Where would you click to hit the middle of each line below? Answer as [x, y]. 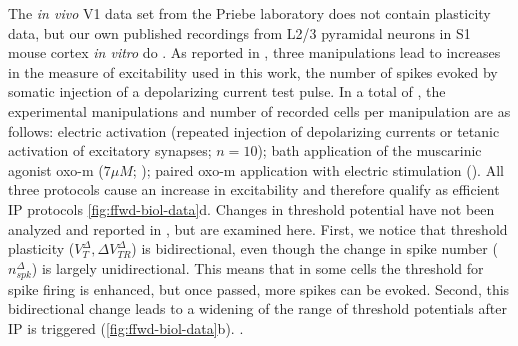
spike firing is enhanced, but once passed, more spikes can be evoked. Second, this [259, 288]
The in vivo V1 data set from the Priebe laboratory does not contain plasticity [249, 13]
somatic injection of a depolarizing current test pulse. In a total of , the [227, 91]
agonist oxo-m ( [56, 169]
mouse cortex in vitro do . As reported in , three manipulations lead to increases [254, 52]
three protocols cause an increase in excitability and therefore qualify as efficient [254, 189]
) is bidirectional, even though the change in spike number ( [314, 248]
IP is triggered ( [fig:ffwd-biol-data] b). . [126, 328]
